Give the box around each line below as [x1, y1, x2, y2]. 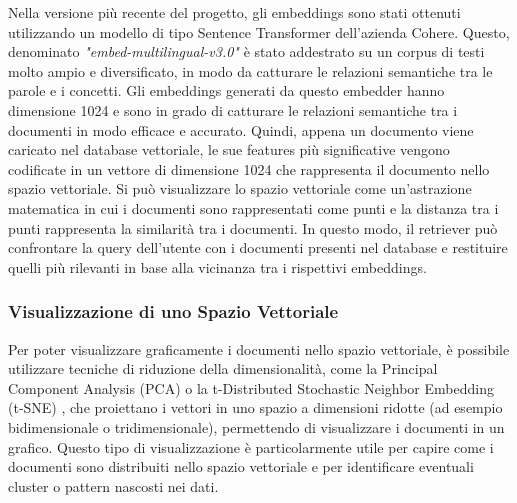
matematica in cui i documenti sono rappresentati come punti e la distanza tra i [8, 197, 499, 218]
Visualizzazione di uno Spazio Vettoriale [8, 299, 339, 324]
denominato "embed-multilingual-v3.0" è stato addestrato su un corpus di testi [8, 41, 485, 62]
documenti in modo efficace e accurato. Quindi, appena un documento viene [8, 119, 474, 140]
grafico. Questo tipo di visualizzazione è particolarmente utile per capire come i [8, 436, 494, 457]
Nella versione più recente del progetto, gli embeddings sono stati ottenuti [8, 2, 461, 22]
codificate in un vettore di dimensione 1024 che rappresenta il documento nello [8, 158, 490, 179]
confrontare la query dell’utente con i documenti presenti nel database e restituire [8, 237, 508, 258]
